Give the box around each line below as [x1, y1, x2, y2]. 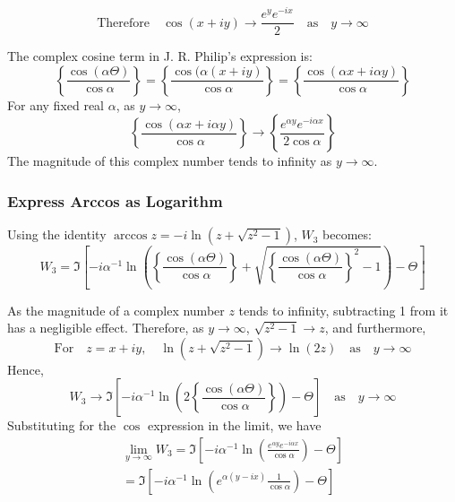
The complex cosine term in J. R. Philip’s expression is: [7, 47, 313, 65]
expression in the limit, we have [147, 416, 322, 435]
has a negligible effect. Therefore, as [7, 318, 204, 337]
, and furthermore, [324, 318, 426, 337]
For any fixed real [7, 95, 105, 114]
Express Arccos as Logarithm [7, 189, 223, 212]
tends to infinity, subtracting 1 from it [238, 300, 449, 319]
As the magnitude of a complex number [7, 300, 225, 319]
